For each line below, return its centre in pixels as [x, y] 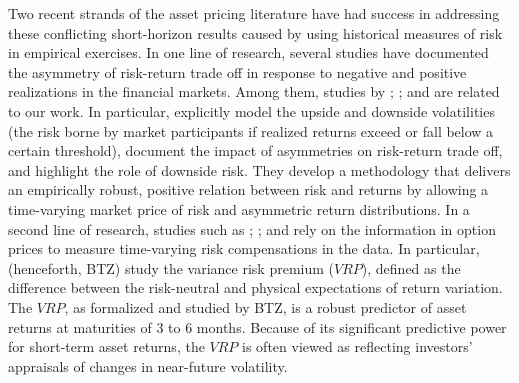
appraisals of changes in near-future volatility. [148, 365]
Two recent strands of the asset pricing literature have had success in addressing [254, 13]
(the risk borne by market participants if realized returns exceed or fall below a [251, 130]
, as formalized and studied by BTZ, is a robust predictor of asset [265, 306]
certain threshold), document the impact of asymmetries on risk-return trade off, [255, 150]
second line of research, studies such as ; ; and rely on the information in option [252, 228]
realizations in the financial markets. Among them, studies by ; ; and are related [254, 91]
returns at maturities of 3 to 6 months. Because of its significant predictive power [257, 326]
